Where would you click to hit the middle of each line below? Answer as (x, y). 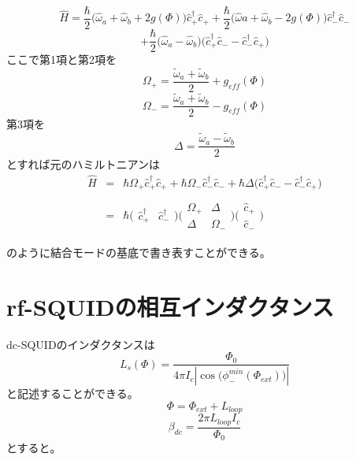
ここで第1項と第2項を (61, 59)
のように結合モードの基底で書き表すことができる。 (139, 252)
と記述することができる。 (72, 393)
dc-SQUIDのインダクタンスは (81, 344)
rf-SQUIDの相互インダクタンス (170, 306)
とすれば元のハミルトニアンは (83, 164)
